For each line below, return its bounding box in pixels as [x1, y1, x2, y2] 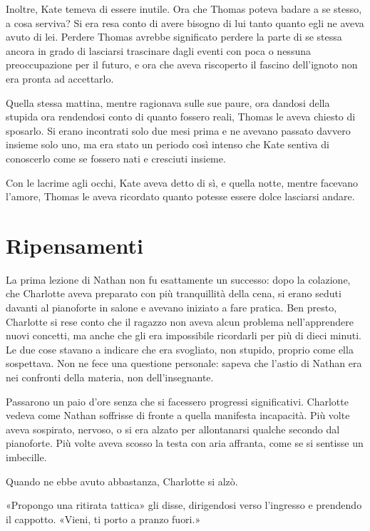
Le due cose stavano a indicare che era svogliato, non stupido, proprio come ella [6, 341, 354, 356]
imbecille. [6, 449, 47, 464]
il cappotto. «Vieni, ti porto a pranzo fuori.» [6, 511, 201, 526]
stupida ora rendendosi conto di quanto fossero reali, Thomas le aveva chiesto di [6, 109, 356, 124]
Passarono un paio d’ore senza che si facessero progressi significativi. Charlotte [6, 393, 349, 408]
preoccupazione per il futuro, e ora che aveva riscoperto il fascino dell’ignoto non [6, 57, 358, 72]
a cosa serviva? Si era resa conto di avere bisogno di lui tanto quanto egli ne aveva [6, 15, 364, 30]
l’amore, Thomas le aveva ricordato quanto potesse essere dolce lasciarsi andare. [6, 189, 355, 204]
